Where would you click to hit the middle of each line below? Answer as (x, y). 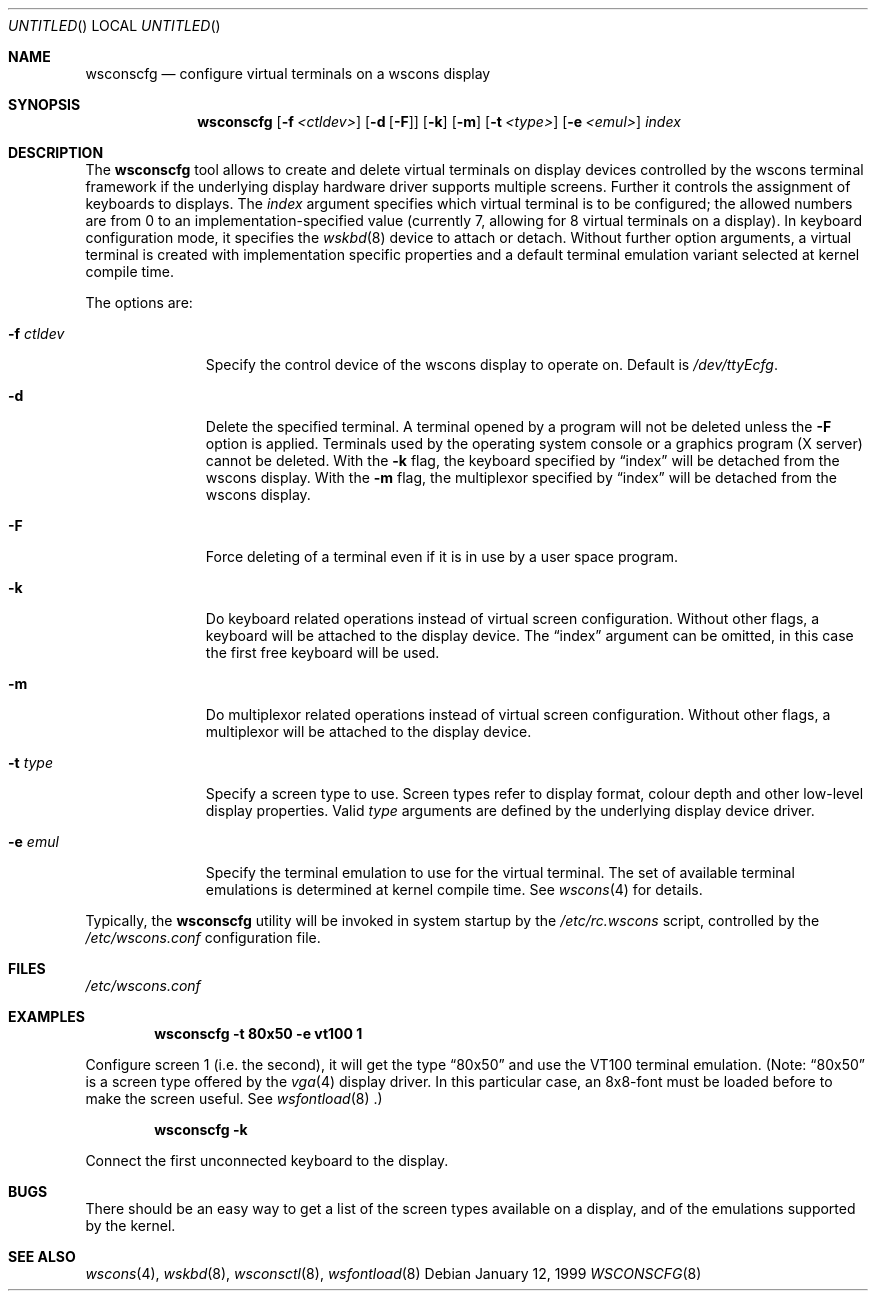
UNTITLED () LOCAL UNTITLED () (114, 25)
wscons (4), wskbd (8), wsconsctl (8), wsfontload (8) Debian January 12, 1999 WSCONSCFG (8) (393, 1273)
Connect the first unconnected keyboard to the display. (267, 1160)
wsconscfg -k (201, 1129)
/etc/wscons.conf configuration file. (203, 937)
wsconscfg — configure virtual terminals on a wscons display (288, 73)
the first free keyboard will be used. (322, 652)
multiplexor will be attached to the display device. (368, 731)
